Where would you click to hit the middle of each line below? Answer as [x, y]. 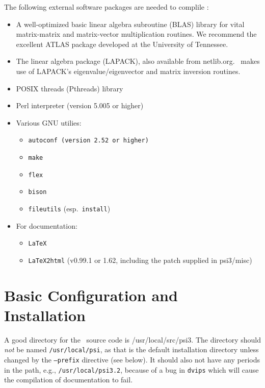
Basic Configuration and [91, 295]
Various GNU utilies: [49, 122]
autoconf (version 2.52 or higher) [88, 141]
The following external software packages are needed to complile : [107, 7]
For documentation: [47, 225]
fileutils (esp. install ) [69, 208]
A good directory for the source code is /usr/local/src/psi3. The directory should [132, 339]
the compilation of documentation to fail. [69, 380]
